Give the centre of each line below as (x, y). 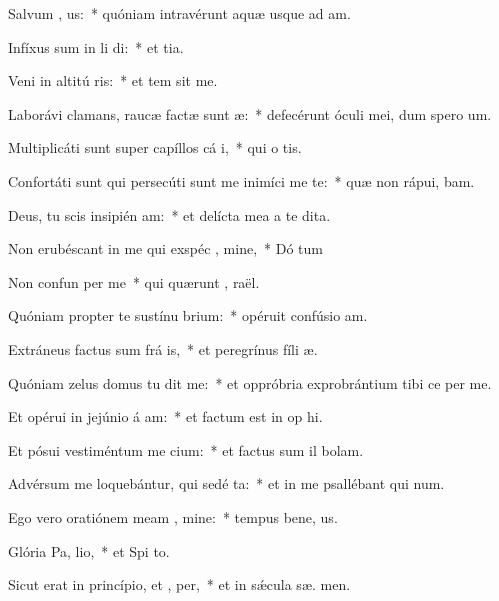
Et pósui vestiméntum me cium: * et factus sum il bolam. (186, 449)
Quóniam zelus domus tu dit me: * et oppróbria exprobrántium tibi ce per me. (250, 382)
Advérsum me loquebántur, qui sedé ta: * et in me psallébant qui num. (226, 483)
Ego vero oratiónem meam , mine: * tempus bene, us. (173, 516)
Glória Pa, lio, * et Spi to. (89, 550)
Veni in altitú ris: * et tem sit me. (113, 80)
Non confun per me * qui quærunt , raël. (134, 281)
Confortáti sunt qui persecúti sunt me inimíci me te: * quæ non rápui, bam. (241, 180)
